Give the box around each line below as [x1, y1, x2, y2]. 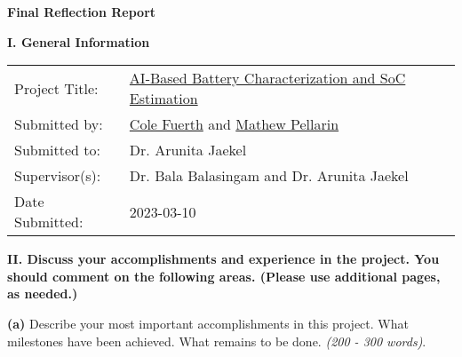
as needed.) [7, 284, 78, 303]
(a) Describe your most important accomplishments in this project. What [7, 313, 409, 332]
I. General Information [7, 32, 150, 51]
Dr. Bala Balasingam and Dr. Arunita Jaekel [129, 165, 409, 186]
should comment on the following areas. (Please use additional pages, [7, 266, 441, 285]
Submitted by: [14, 114, 103, 135]
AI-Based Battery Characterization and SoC [129, 67, 406, 89]
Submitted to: [14, 139, 100, 161]
